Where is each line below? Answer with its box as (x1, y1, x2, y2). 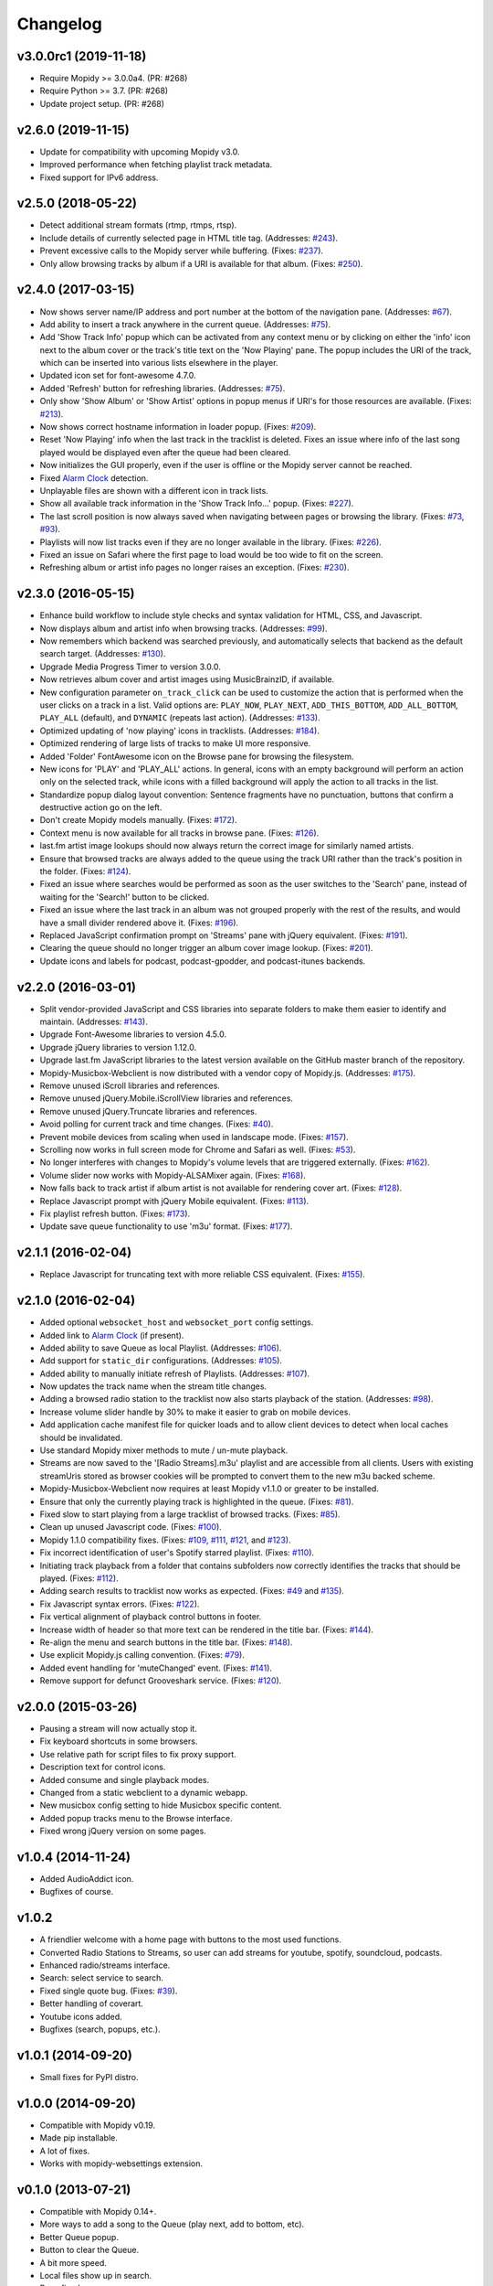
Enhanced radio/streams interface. (39, 1960, 171, 1971)
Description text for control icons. (39, 1761, 166, 1773)
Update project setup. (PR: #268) (39, 98, 164, 109)
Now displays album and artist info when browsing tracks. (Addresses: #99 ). (39, 623, 328, 634)
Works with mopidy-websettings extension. (39, 2158, 203, 2169)
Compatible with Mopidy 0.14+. (39, 2206, 157, 2217)
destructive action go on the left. (39, 802, 163, 813)
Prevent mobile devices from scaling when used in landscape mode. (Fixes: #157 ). (39, 1131, 349, 1142)
